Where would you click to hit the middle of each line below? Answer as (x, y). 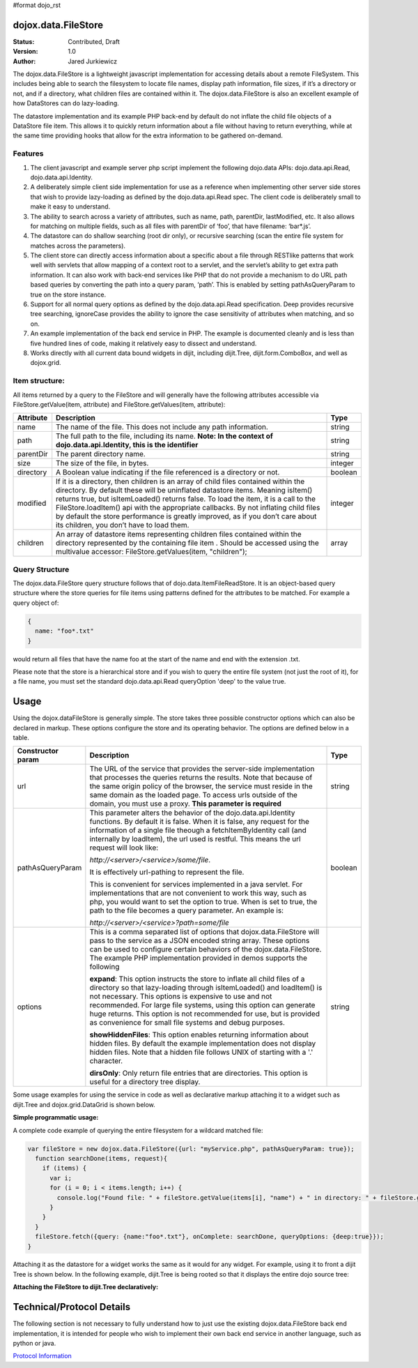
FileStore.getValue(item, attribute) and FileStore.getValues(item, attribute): (119, 404)
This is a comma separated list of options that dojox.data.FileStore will (204, 932)
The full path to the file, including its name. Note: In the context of (164, 436)
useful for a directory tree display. (145, 1082)
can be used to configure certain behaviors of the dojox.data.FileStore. (206, 949)
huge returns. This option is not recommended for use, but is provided (205, 1014)
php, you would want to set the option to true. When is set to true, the (203, 902)
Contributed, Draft (94, 41)
